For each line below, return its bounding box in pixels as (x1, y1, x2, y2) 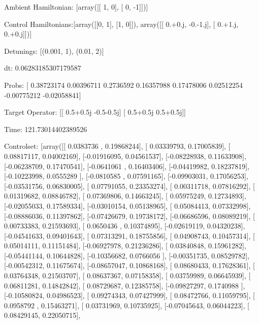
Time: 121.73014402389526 (4, 123, 87, 134)
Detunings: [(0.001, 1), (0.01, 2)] (4, 45, 104, 56)
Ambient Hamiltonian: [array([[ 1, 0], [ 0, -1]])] (4, 2, 148, 12)
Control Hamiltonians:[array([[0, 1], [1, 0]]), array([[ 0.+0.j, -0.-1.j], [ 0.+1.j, (4, 18, 239, 29)
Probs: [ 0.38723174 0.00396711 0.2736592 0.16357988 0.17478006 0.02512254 (4, 79, 243, 90)
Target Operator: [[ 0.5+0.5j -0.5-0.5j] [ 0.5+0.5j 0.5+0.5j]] (4, 107, 186, 117)
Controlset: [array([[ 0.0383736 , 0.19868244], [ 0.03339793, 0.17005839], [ (4, 141, 231, 151)
